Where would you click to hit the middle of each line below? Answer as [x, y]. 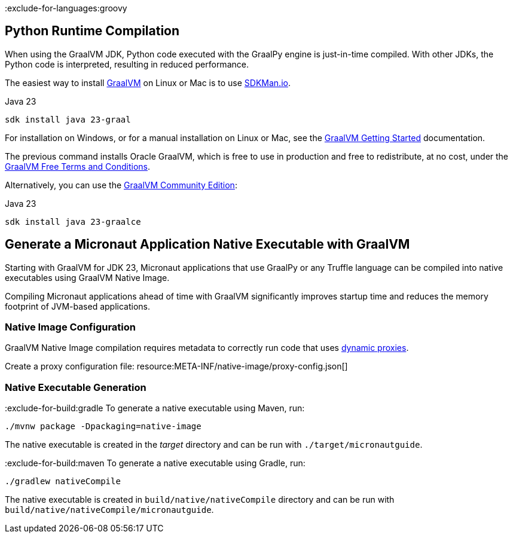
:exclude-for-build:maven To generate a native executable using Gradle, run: [155, 463]
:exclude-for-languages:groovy [66, 8]
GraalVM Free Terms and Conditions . [77, 166]
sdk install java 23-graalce [73, 221]
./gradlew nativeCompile [63, 482]
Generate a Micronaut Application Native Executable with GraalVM [207, 244]
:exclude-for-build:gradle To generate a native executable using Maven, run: [155, 408]
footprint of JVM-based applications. [78, 306]
